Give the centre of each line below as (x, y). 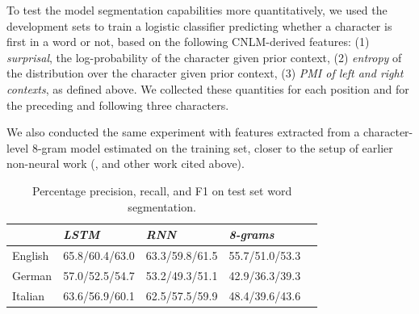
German (32, 275)
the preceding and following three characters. (118, 105)
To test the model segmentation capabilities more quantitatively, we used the (197, 10)
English (31, 255)
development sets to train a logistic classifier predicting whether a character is (199, 25)
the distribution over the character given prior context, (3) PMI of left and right (205, 73)
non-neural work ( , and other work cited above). (126, 163)
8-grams (251, 234)
